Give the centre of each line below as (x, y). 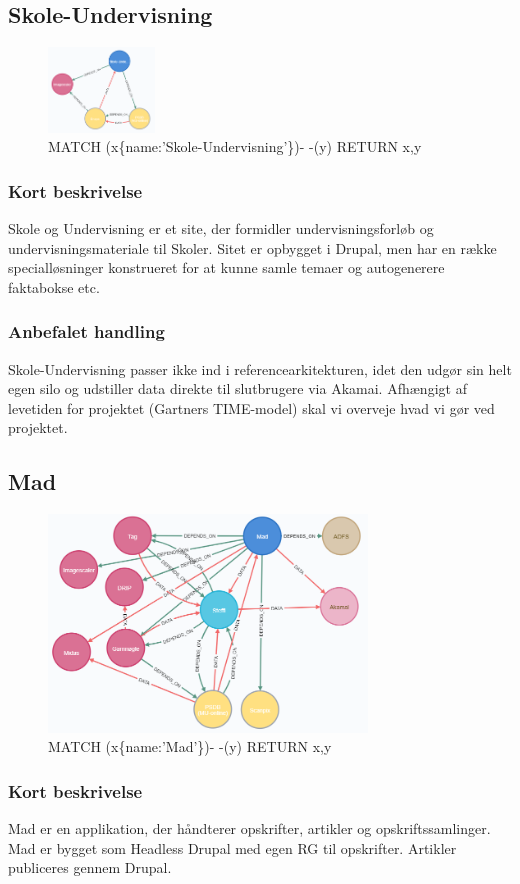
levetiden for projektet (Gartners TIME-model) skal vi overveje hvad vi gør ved (251, 407)
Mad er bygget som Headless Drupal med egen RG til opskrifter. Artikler (232, 847)
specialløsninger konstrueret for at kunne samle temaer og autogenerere (226, 267)
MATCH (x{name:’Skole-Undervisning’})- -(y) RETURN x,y (235, 146)
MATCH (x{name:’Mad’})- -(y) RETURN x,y (190, 746)
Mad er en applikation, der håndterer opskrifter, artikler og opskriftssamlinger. (249, 828)
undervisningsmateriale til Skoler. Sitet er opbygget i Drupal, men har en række (252, 247)
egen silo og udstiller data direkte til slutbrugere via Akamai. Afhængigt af (237, 388)
